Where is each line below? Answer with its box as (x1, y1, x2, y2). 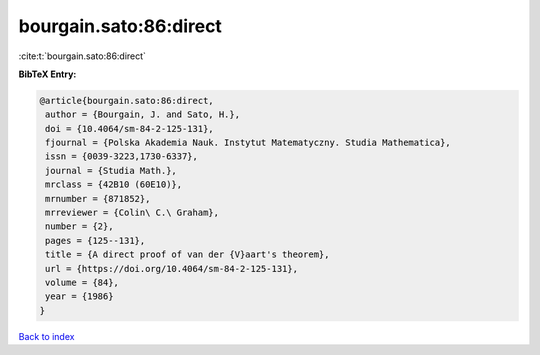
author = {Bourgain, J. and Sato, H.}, (45, 109, 240, 120)
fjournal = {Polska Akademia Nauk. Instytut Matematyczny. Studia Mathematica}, (45, 137, 452, 149)
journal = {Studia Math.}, (45, 165, 177, 176)
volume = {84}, (45, 277, 120, 288)
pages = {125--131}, (45, 235, 146, 246)
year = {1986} (45, 291, 114, 302)
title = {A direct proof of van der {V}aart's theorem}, (45, 249, 330, 260)
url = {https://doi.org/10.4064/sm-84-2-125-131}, (45, 263, 299, 274)
